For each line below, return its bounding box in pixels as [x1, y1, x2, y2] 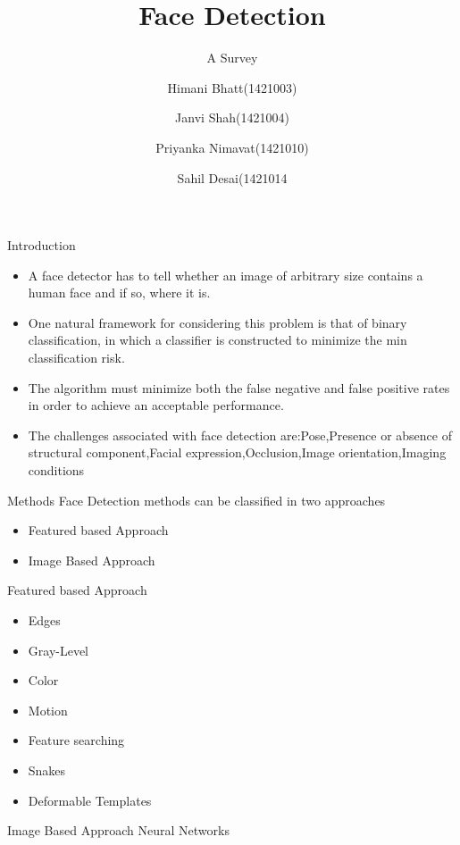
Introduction [7, 236, 76, 255]
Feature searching [28, 731, 125, 749]
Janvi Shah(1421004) [175, 108, 289, 127]
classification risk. [28, 348, 125, 367]
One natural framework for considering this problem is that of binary [28, 313, 407, 331]
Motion [28, 700, 68, 719]
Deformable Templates [28, 791, 152, 809]
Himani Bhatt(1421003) [167, 78, 297, 96]
